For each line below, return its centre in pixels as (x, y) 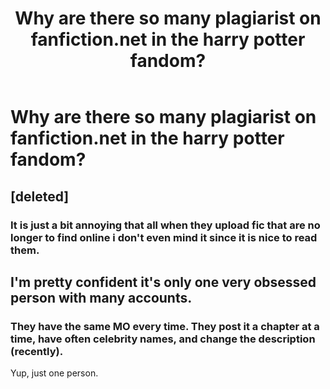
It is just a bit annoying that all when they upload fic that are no (165, 225)
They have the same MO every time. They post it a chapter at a (165, 326)
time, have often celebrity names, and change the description (163, 339)
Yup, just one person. (54, 373)
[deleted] (40, 196)
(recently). (37, 351)
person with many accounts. (101, 297)
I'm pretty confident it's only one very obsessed (163, 282)
